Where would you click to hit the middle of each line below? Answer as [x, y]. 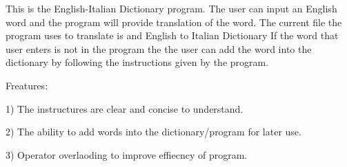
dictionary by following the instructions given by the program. [137, 62]
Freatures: [27, 85]
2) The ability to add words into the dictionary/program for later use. [153, 132]
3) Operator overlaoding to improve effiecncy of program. [127, 154]
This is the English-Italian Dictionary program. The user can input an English [171, 8]
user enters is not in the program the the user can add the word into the [159, 48]
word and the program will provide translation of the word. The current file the [174, 22]
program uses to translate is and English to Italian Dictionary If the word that [172, 35]
